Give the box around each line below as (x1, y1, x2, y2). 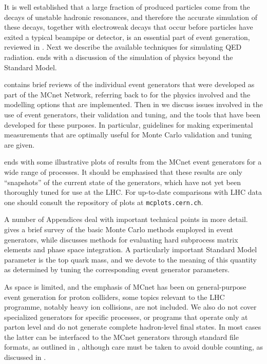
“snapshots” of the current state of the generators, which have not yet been (4, 176, 241, 187)
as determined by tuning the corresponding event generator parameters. (4, 264, 230, 275)
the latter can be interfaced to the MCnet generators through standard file (4, 331, 239, 342)
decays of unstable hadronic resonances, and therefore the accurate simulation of (4, 11, 257, 22)
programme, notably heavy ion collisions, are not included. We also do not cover (4, 301, 257, 312)
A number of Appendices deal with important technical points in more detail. (4, 214, 248, 225)
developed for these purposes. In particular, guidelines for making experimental (4, 119, 253, 130)
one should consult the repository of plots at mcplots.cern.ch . (4, 196, 203, 207)
